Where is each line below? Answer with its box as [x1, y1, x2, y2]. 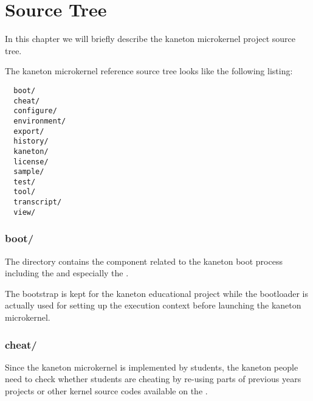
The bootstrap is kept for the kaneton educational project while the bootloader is [5, 287, 308, 299]
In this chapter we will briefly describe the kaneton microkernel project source [5, 32, 296, 45]
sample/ [13, 167, 44, 176]
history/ [13, 137, 49, 146]
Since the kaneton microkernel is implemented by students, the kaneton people [5, 360, 298, 373]
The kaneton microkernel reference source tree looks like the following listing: [5, 65, 293, 77]
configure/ [13, 106, 57, 116]
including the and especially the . [5, 267, 129, 279]
